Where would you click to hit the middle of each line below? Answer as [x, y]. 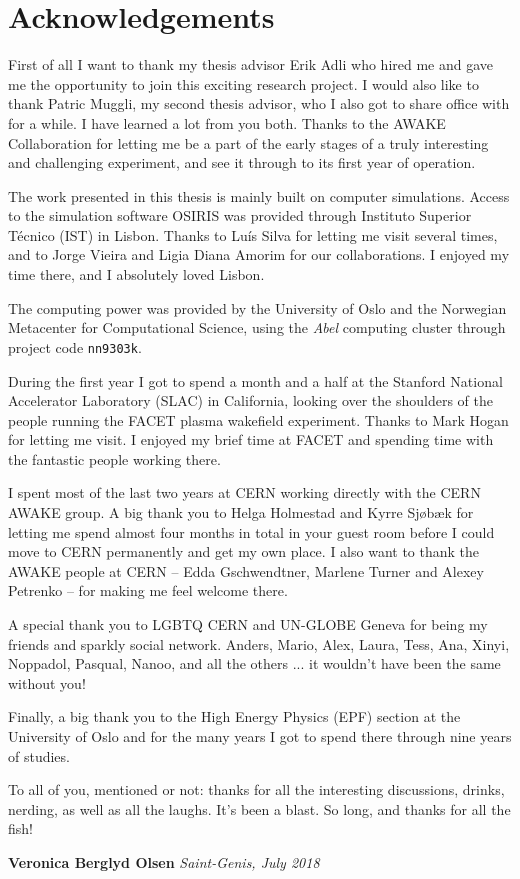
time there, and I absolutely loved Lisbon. [136, 274]
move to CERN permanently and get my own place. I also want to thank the [244, 551]
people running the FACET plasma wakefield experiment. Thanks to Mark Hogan [258, 419]
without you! [47, 682]
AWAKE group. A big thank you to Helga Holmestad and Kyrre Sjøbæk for [241, 512]
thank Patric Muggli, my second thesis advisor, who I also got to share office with [259, 103]
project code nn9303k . [75, 346]
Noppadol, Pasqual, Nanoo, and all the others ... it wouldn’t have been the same [254, 663]
